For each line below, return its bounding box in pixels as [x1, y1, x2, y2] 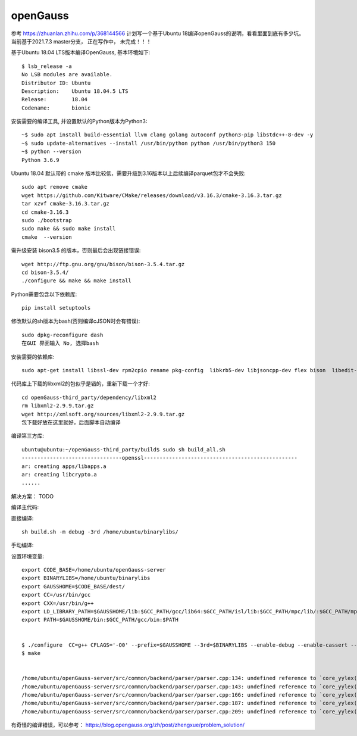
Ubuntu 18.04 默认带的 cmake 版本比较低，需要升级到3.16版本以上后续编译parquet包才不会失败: [11, 170, 246, 177]
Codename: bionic [21, 104, 91, 111]
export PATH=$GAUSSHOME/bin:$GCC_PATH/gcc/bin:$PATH [21, 616, 178, 623]
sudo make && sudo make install [21, 225, 116, 232]
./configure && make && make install [21, 277, 132, 284]
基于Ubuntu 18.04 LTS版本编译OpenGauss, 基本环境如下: [11, 49, 151, 56]
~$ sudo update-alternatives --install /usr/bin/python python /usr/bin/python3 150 [21, 140, 276, 146]
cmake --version [21, 233, 72, 241]
